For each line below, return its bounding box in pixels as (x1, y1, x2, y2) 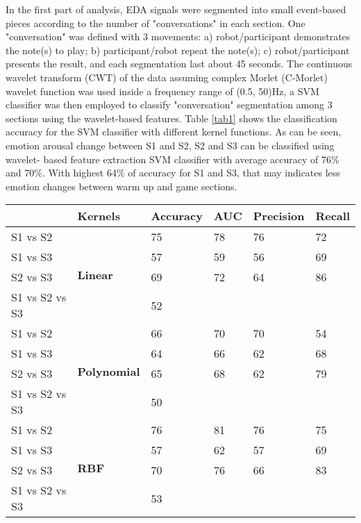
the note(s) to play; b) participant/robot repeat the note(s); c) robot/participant (6, 42, 350, 57)
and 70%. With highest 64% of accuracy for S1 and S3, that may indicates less (6, 165, 340, 180)
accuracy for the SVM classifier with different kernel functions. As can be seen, (6, 124, 342, 139)
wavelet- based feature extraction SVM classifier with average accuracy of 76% (6, 151, 339, 166)
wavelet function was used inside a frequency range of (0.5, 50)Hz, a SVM (6, 83, 319, 98)
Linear (77, 267, 113, 283)
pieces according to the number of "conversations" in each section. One (6, 15, 305, 30)
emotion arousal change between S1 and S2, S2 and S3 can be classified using (6, 138, 335, 152)
